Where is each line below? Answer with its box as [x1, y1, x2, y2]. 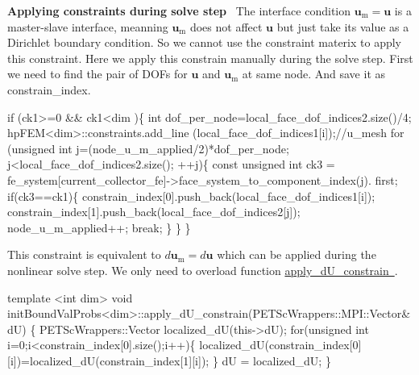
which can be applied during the [217, 246, 376, 263]
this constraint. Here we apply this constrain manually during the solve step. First [7, 49, 413, 66]
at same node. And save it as [242, 65, 386, 82]
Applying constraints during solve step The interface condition [7, 2, 351, 19]
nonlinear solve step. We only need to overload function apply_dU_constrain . [7, 261, 398, 278]
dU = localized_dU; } [222, 352, 331, 369]
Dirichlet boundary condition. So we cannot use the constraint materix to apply [7, 34, 401, 51]
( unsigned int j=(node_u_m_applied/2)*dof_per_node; [7, 140, 289, 156]
